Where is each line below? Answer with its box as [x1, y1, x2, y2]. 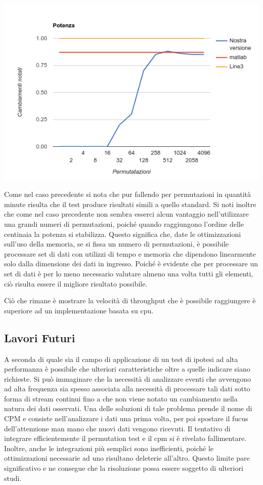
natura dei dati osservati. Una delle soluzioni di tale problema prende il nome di [4, 403, 252, 414]
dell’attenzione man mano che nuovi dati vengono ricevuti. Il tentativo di [4, 423, 231, 433]
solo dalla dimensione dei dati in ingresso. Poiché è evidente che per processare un [4, 258, 258, 269]
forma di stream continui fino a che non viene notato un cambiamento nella [4, 393, 238, 403]
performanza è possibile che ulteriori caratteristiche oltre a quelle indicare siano [4, 363, 250, 374]
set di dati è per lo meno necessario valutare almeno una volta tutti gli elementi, [4, 268, 253, 278]
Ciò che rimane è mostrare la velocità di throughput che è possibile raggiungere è [4, 295, 256, 306]
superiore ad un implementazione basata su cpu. [4, 305, 154, 315]
